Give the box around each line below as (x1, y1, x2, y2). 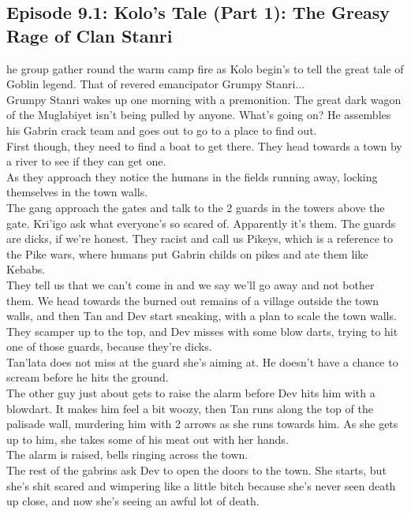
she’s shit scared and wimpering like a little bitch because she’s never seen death (6, 477, 396, 494)
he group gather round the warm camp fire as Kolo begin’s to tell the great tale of (6, 60, 404, 76)
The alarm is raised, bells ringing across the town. (6, 446, 248, 463)
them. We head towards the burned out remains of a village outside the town (6, 292, 379, 308)
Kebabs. (6, 261, 46, 277)
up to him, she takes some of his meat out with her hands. (6, 430, 289, 447)
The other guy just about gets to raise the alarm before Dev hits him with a (6, 385, 376, 401)
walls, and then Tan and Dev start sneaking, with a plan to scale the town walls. (6, 307, 397, 324)
